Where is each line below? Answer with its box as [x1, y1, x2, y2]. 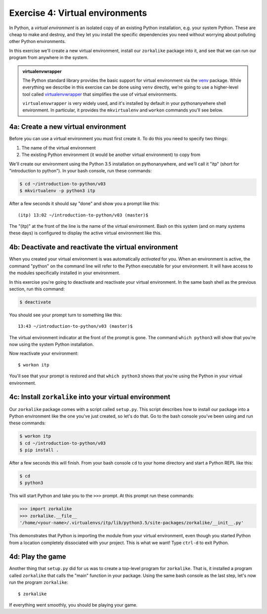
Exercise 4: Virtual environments [9, 7, 147, 18]
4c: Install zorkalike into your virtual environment [9, 393, 171, 401]
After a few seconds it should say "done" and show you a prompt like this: [9, 201, 160, 206]
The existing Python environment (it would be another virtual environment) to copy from [21, 152, 201, 158]
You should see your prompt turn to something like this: [9, 312, 122, 318]
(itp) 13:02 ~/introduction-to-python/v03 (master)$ [18, 212, 148, 218]
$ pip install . [19, 447, 59, 453]
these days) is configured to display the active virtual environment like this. [9, 230, 162, 236]
